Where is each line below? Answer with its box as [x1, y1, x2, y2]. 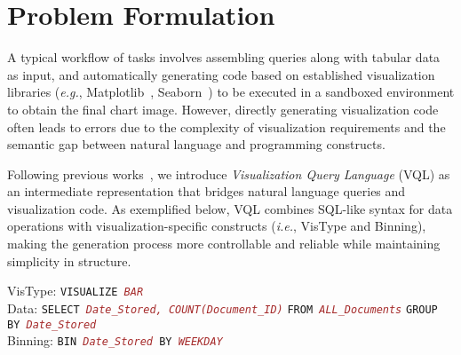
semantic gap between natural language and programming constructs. [7, 135, 385, 154]
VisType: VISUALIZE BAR [7, 281, 144, 300]
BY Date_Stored [7, 318, 97, 331]
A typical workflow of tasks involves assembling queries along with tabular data [7, 48, 441, 67]
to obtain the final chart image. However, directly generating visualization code [7, 99, 439, 118]
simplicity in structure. [7, 251, 131, 270]
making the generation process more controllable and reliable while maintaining [7, 234, 441, 253]
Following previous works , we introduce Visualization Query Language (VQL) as [7, 164, 450, 183]
